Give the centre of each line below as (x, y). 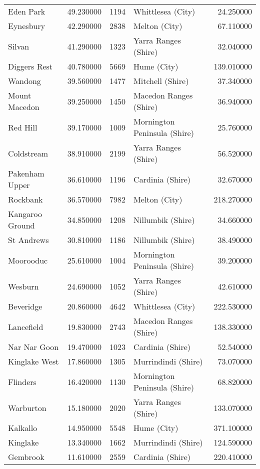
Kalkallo (23, 428)
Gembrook (26, 457)
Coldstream (28, 153)
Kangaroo (25, 214)
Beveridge (25, 306)
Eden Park (27, 11)
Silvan (19, 46)
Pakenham (26, 173)
